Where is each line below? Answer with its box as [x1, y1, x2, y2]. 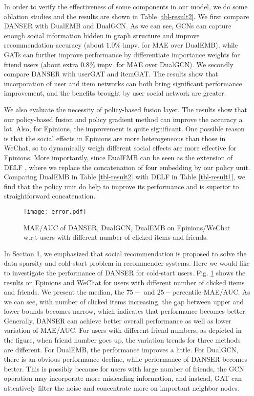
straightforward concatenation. [4, 191, 96, 201]
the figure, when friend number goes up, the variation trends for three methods [4, 335, 241, 345]
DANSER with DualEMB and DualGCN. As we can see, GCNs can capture [4, 21, 232, 31]
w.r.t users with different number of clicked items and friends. [23, 232, 208, 242]
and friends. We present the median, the [4, 287, 125, 297]
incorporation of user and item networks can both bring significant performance [4, 78, 242, 88]
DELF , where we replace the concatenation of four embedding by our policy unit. [4, 162, 250, 172]
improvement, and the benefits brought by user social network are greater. [4, 88, 226, 98]
